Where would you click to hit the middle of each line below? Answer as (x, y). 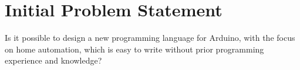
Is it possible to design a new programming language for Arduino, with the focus (150, 38)
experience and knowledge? (53, 60)
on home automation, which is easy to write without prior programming (134, 49)
